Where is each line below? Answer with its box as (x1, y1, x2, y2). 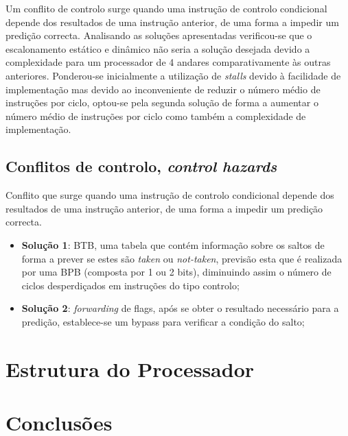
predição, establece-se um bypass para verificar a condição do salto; (21, 314, 305, 328)
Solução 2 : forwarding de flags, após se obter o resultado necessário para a (21, 301, 339, 315)
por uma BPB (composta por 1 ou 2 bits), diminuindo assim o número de (21, 265, 332, 279)
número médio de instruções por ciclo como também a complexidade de (5, 108, 306, 123)
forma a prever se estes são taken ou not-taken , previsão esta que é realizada (21, 251, 343, 265)
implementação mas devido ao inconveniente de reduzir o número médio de (5, 82, 321, 96)
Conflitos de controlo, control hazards (5, 156, 277, 177)
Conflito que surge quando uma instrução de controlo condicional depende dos (5, 188, 334, 202)
